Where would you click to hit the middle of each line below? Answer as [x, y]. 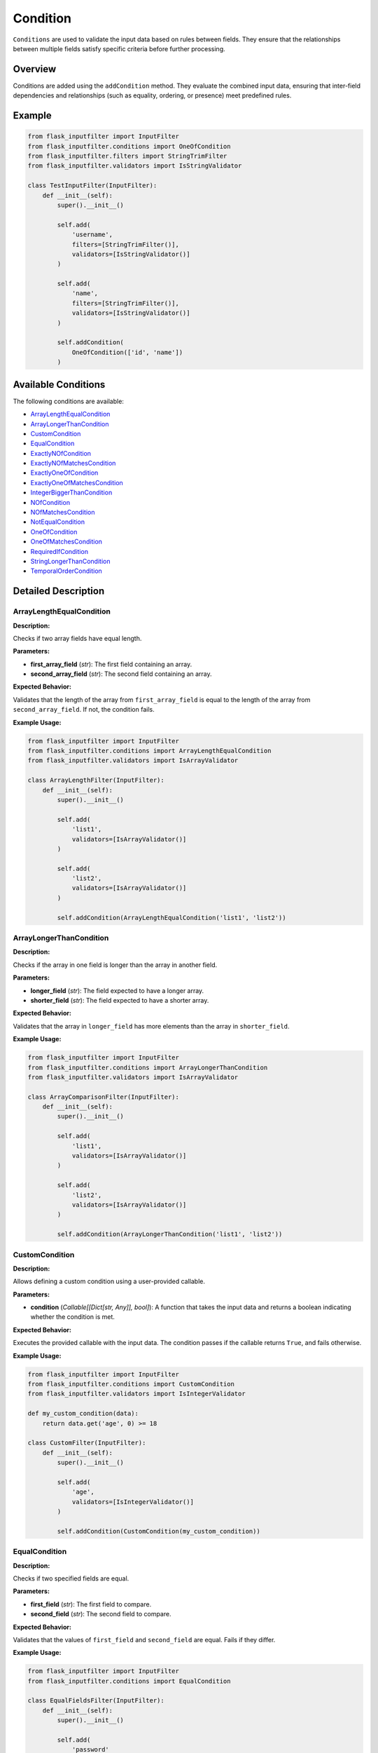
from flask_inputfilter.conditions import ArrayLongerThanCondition [148, 1067]
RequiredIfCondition [59, 551]
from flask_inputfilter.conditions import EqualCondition [129, 1681]
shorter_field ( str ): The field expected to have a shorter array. [120, 1000]
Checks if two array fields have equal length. [77, 638]
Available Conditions [59, 385]
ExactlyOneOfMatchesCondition [77, 482]
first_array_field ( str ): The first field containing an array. [111, 664]
